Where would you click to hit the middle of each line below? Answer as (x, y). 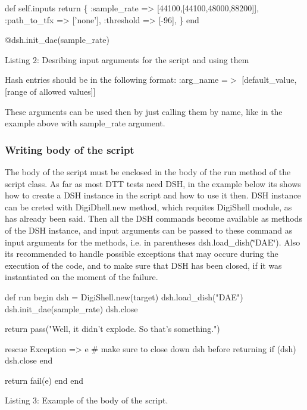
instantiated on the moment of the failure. (82, 277)
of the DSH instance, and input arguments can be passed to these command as (149, 230)
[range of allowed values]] (50, 91)
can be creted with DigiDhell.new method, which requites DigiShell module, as (148, 206)
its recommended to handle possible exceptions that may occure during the (142, 254)
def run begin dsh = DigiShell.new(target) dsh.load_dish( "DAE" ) (124, 296)
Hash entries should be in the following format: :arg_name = (116, 80)
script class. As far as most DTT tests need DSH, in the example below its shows (153, 183)
